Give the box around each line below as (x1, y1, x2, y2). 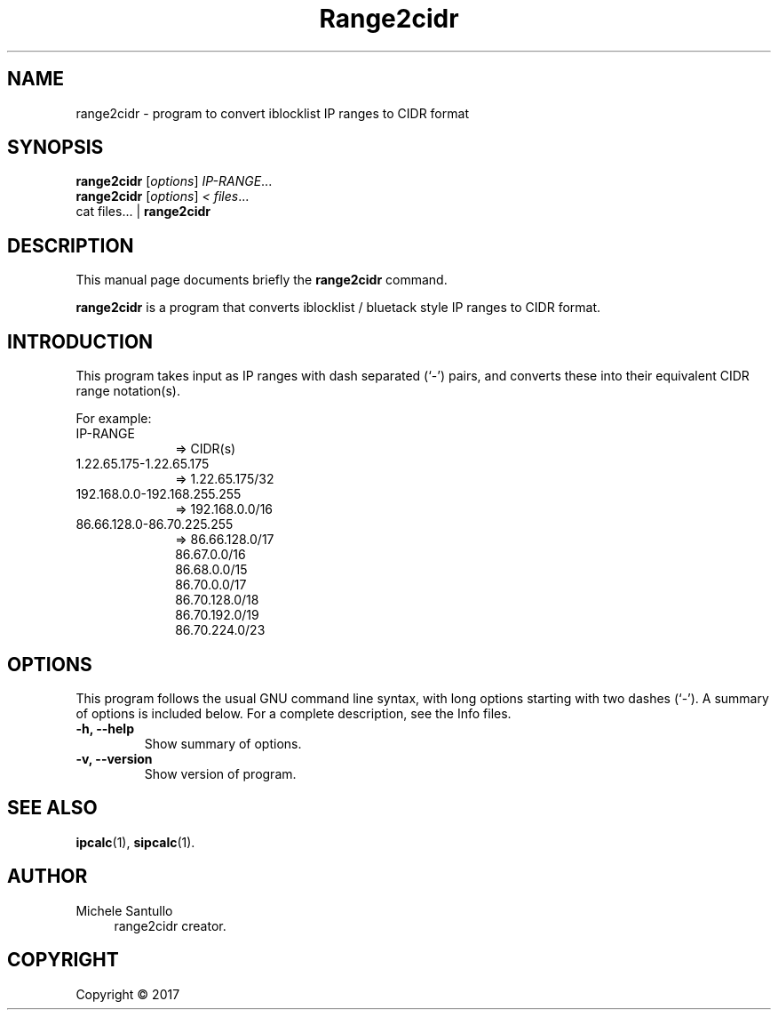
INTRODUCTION (7, 330, 154, 353)
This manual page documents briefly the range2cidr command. (75, 272, 448, 288)
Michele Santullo (75, 902, 173, 918)
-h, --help (75, 720, 134, 736)
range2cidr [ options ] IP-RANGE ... (75, 173, 273, 189)
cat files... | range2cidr (75, 204, 210, 220)
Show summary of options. (144, 735, 302, 751)
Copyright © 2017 (75, 986, 180, 1002)
